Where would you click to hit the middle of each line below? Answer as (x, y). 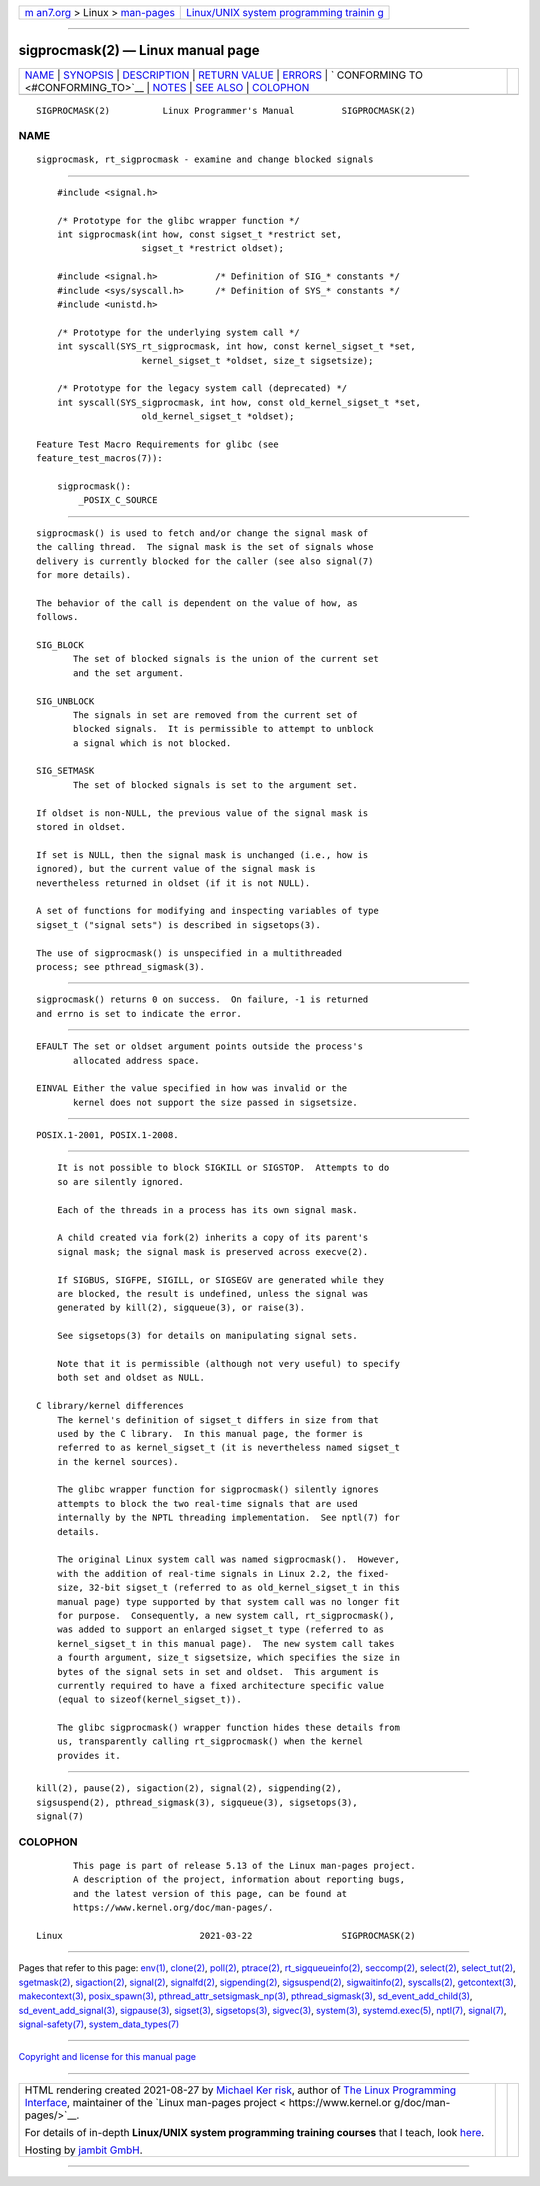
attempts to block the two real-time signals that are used (207, 1503)
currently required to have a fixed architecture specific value (220, 1685)
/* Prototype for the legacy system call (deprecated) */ (202, 388)
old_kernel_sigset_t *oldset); (218, 416)
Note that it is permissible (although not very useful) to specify (228, 1363)
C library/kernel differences (110, 1406)
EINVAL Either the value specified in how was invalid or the (192, 1088)
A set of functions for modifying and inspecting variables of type (207, 911)
